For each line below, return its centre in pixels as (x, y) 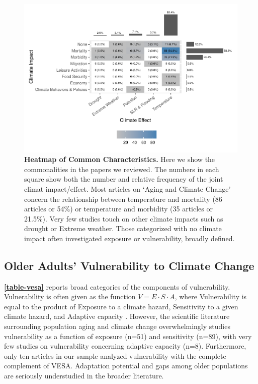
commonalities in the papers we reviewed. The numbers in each (122, 169)
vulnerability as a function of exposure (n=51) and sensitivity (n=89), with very (128, 336)
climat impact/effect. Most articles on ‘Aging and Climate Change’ (127, 188)
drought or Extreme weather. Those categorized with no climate (123, 228)
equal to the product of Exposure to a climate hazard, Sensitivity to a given (121, 306)
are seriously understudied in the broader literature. (84, 376)
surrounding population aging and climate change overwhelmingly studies (117, 326)
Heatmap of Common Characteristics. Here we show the (120, 159)
